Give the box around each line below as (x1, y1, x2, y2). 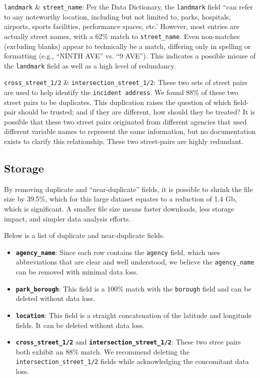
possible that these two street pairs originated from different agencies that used (4, 116, 247, 126)
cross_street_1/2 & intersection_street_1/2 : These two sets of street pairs (4, 77, 247, 87)
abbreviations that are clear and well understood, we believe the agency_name (15, 256, 254, 267)
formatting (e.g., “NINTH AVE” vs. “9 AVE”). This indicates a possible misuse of (4, 50, 256, 61)
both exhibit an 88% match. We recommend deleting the (15, 346, 190, 356)
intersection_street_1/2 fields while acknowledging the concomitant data (15, 356, 249, 366)
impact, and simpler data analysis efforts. (4, 213, 131, 223)
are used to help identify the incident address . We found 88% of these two (4, 87, 238, 97)
